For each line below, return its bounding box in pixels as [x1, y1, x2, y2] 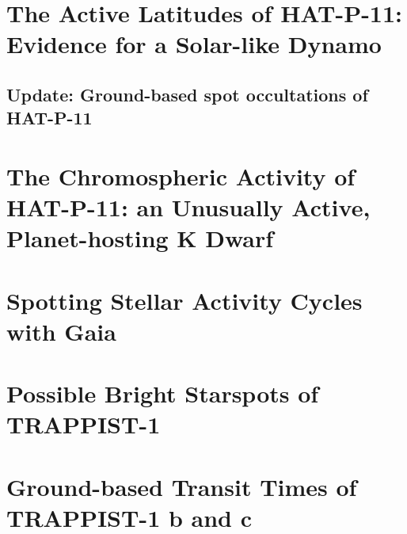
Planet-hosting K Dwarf [6, 222, 274, 254]
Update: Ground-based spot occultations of [6, 82, 368, 106]
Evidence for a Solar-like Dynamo [6, 28, 382, 60]
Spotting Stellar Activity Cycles [6, 284, 363, 316]
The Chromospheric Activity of [6, 159, 356, 192]
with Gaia [6, 315, 116, 347]
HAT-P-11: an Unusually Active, [6, 191, 371, 223]
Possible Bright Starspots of [6, 377, 319, 410]
